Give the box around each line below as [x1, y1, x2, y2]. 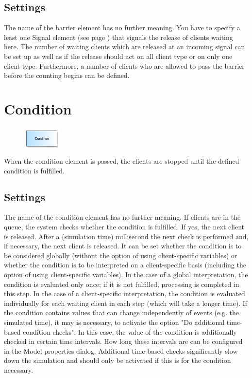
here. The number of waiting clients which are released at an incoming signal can [4, 41, 245, 52]
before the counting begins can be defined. [4, 70, 130, 80]
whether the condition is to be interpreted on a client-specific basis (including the [4, 260, 246, 270]
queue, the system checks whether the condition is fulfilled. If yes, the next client [4, 222, 245, 232]
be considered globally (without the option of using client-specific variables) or [4, 250, 237, 260]
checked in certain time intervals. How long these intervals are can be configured [4, 336, 243, 346]
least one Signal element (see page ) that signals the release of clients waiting [4, 32, 233, 42]
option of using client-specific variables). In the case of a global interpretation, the [4, 269, 248, 280]
